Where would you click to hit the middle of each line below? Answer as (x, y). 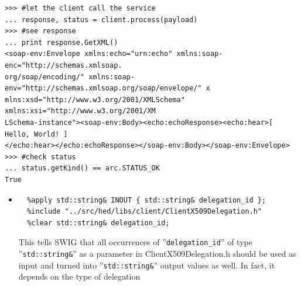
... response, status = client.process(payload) (101, 20)
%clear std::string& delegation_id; (98, 223)
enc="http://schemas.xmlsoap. (64, 65)
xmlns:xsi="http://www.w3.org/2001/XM (80, 111)
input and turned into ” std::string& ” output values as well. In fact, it (147, 265)
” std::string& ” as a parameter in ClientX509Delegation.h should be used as (157, 253)
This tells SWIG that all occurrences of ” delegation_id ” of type (135, 242)
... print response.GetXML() (61, 42)
